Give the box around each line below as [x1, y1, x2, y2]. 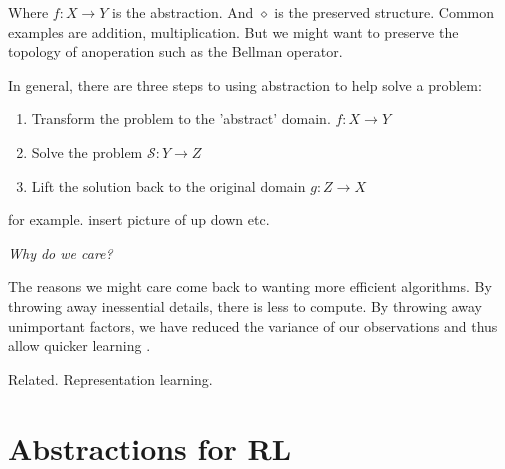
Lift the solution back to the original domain [31, 175, 306, 196]
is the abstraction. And [112, 2, 254, 22]
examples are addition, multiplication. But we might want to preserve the [8, 21, 459, 42]
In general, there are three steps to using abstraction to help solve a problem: [8, 74, 482, 95]
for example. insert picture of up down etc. [8, 209, 270, 230]
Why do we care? [8, 242, 113, 263]
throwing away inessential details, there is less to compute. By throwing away [8, 295, 482, 316]
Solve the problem [31, 141, 143, 162]
